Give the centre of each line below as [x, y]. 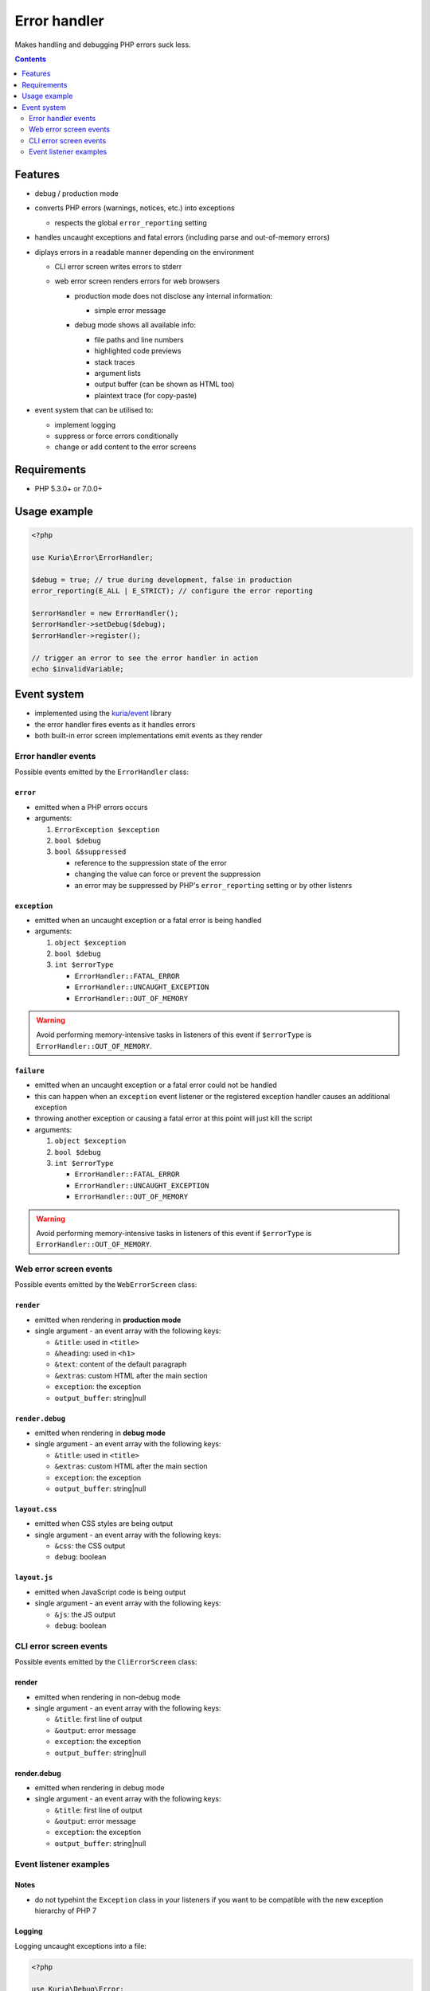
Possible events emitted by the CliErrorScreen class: [106, 1662]
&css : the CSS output [90, 1546]
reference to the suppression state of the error [150, 863]
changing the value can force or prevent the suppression [168, 874]
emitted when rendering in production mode [108, 1320]
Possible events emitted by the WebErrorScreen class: [106, 1285]
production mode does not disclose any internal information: [174, 295]
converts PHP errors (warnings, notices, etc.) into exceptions [135, 208]
